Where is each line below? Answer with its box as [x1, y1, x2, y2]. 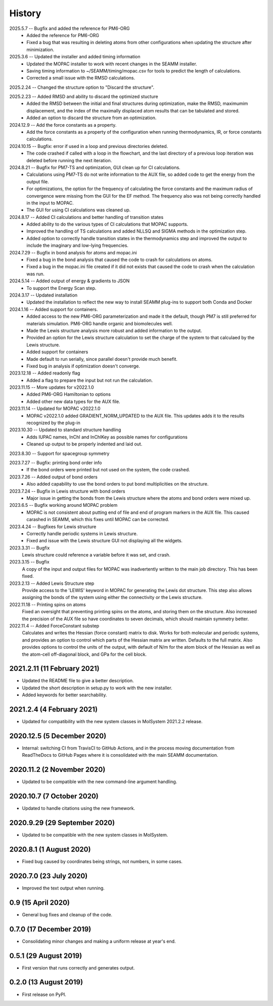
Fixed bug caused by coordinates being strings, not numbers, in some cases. [22, 859, 183, 865]
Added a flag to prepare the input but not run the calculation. [26, 377, 153, 383]
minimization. [26, 46, 55, 53]
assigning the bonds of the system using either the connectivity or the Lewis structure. [22, 594, 203, 601]
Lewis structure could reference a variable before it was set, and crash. [22, 552, 171, 558]
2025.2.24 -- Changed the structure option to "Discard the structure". [9, 84, 154, 90]
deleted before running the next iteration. [26, 157, 112, 163]
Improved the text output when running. [22, 885, 105, 891]
